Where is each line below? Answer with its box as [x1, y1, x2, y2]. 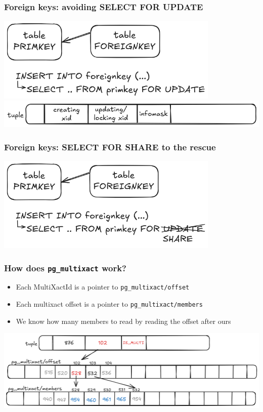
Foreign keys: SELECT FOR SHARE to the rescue [4, 140, 216, 153]
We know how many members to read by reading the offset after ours [16, 315, 231, 326]
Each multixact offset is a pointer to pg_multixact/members [16, 299, 203, 309]
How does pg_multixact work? [4, 261, 126, 274]
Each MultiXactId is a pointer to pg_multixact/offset [16, 281, 190, 292]
